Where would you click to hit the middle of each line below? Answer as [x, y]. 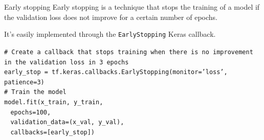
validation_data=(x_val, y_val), [67, 122]
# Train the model [35, 92]
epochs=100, [31, 112]
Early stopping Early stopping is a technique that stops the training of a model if [132, 7]
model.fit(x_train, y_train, [54, 102]
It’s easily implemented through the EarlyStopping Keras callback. [110, 34]
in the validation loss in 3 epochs [67, 62]
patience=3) [24, 82]
